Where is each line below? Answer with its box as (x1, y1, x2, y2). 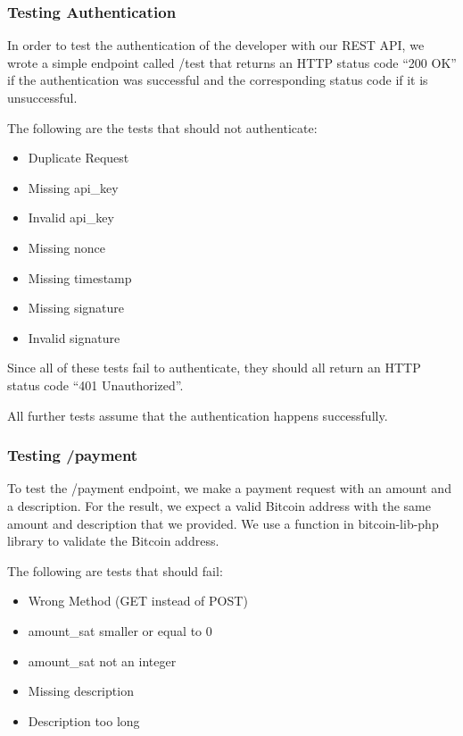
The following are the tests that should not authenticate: (7, 118, 318, 137)
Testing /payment (7, 444, 138, 466)
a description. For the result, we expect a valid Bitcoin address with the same (7, 496, 431, 514)
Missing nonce (28, 238, 105, 256)
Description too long (28, 711, 140, 730)
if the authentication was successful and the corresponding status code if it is (7, 71, 428, 89)
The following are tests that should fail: (7, 561, 223, 580)
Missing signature (28, 298, 125, 317)
